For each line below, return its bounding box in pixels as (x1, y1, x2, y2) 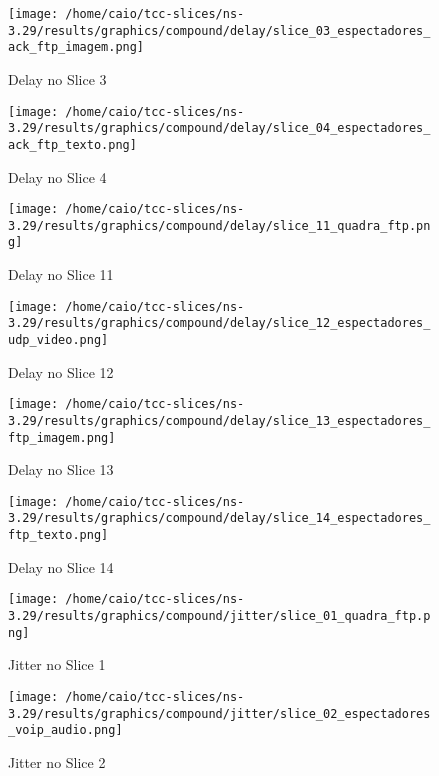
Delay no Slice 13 (8, 459, 114, 480)
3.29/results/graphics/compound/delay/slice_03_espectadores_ (8, 23, 431, 38)
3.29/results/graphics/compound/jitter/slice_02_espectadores (8, 706, 431, 721)
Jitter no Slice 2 (8, 751, 106, 772)
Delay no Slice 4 (8, 166, 107, 187)
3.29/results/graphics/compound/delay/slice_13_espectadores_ (8, 413, 431, 428)
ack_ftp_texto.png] (8, 137, 137, 152)
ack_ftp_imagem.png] (8, 40, 145, 55)
